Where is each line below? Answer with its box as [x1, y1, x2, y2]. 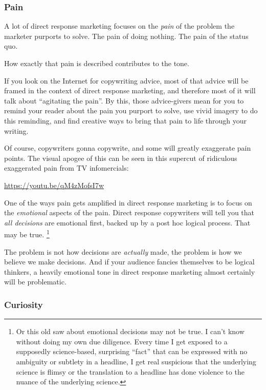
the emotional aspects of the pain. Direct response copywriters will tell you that [4, 207, 255, 218]
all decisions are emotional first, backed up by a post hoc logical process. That [4, 217, 251, 228]
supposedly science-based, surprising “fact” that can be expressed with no [16, 346, 248, 357]
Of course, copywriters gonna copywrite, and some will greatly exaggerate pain [4, 142, 251, 153]
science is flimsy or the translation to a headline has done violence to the [16, 366, 245, 377]
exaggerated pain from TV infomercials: [4, 162, 129, 173]
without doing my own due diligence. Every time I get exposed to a [16, 336, 228, 346]
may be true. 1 [4, 228, 50, 239]
